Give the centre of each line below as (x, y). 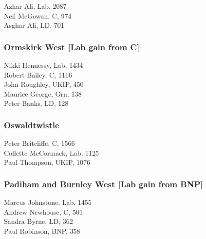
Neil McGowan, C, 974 (38, 15)
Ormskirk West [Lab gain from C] (72, 47)
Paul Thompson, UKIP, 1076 (47, 162)
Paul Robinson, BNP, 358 (42, 230)
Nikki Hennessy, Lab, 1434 (44, 65)
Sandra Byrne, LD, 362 (38, 221)
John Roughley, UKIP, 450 (44, 84)
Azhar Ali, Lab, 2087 (35, 6)
